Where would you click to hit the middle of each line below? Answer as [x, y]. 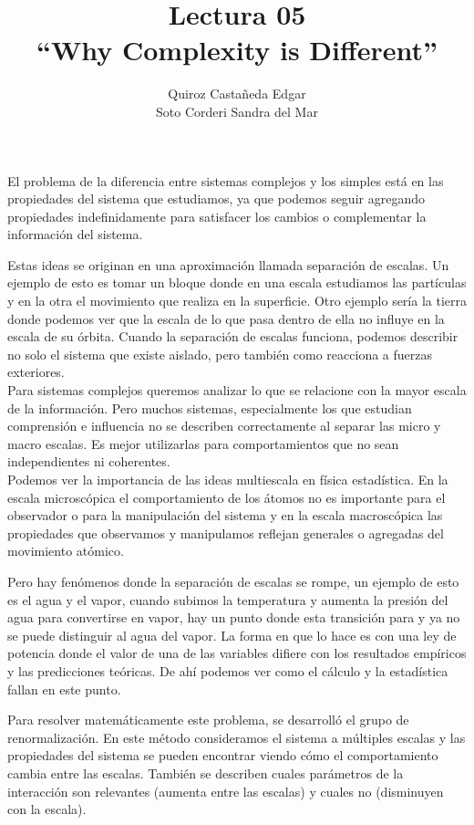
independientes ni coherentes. [89, 461]
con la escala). [47, 809]
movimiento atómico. [66, 551]
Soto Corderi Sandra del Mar [237, 111]
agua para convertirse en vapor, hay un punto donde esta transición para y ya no [234, 617]
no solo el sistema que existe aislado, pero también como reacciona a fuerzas [220, 354]
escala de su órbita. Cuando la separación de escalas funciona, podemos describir [233, 336]
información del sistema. [75, 234]
